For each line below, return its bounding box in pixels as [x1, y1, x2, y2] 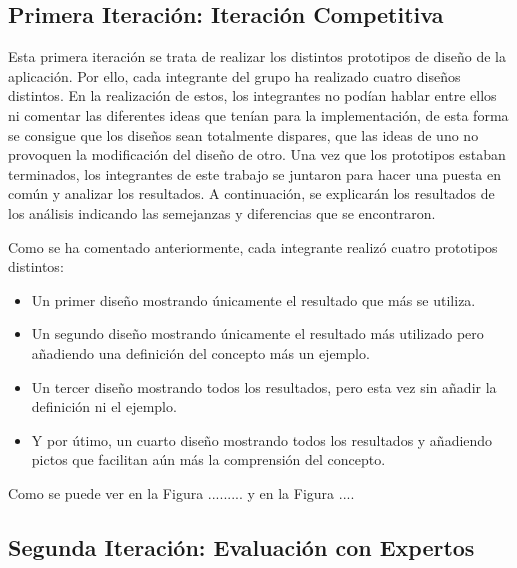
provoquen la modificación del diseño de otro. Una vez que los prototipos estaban [8, 144, 506, 165]
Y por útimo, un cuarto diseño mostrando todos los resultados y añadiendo [31, 429, 493, 450]
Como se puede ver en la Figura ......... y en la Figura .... [8, 482, 355, 503]
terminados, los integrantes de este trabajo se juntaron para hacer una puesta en [8, 163, 502, 184]
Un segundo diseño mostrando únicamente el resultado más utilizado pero [31, 323, 484, 344]
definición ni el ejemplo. [31, 396, 177, 417]
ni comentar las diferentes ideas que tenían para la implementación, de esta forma [8, 104, 509, 125]
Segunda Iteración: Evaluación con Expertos [8, 531, 475, 562]
